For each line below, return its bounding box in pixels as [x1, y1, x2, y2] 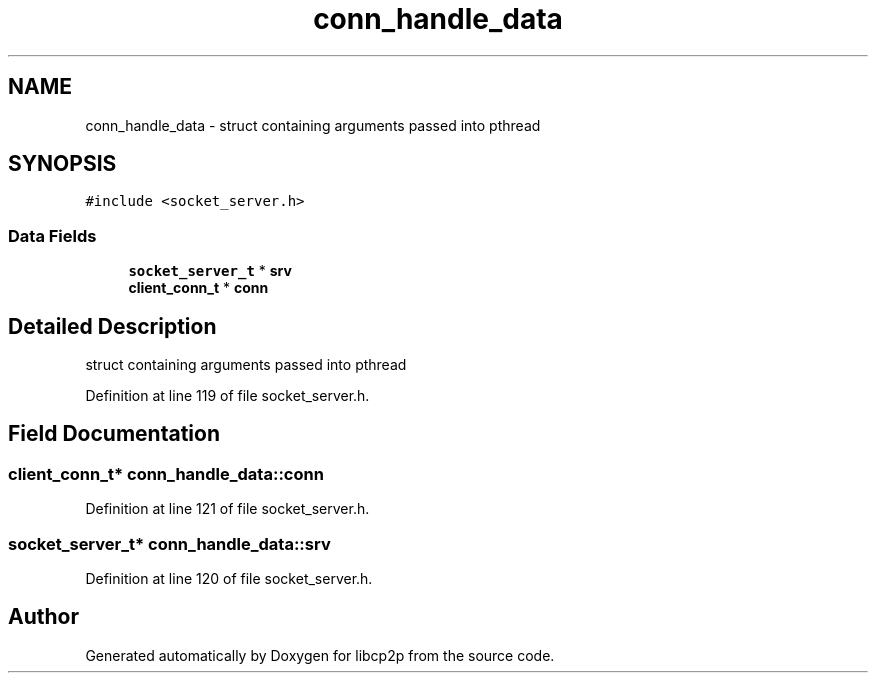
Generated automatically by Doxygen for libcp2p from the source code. [85, 646, 555, 664]
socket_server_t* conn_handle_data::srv [8, 533, 331, 554]
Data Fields [8, 225, 97, 246]
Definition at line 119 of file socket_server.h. [85, 387, 370, 405]
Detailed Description [8, 313, 217, 339]
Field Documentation [8, 421, 220, 447]
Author [8, 604, 79, 630]
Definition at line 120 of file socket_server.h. [85, 570, 373, 587]
